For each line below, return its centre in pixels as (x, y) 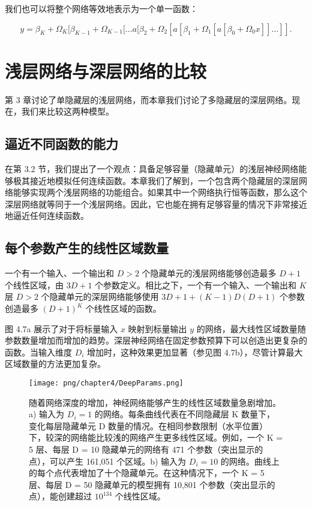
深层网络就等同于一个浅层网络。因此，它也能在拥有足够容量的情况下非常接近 (156, 204)
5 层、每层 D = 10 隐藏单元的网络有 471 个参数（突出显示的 (146, 449)
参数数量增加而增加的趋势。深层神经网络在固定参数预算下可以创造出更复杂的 (156, 340)
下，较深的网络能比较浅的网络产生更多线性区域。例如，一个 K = (156, 437)
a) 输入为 (47, 414)
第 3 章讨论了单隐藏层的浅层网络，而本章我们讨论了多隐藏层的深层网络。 (148, 99)
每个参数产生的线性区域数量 (87, 248)
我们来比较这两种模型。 (67, 111)
